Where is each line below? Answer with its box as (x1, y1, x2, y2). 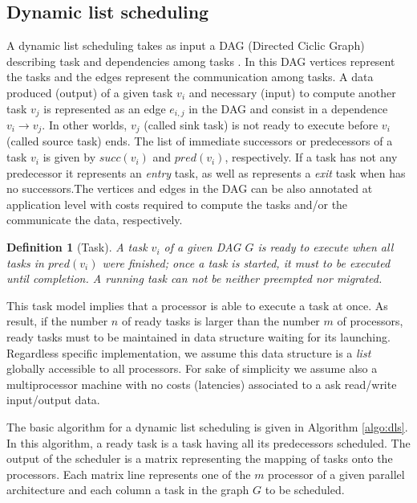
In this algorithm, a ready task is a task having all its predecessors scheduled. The (6, 434, 411, 451)
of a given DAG (164, 239, 241, 256)
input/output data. (6, 391, 100, 408)
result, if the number (6, 313, 108, 329)
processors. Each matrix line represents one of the (6, 465, 251, 482)
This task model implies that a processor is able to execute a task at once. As (6, 296, 388, 313)
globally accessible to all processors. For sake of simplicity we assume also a (6, 360, 378, 377)
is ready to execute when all (257, 239, 394, 256)
